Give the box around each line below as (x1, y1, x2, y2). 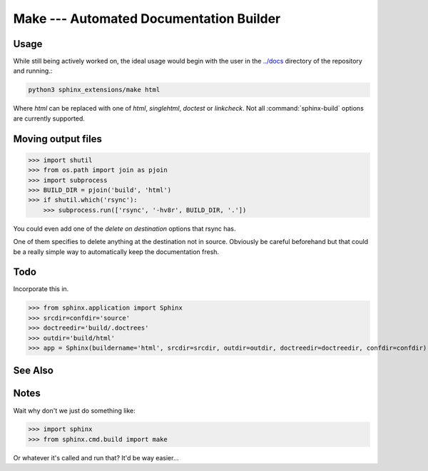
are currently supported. (13, 114, 85, 123)
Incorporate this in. (13, 285, 69, 293)
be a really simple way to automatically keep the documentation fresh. (13, 247, 220, 256)
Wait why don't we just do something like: (13, 406, 136, 415)
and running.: (13, 66, 53, 75)
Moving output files (13, 133, 103, 145)
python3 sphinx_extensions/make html (28, 86, 160, 94)
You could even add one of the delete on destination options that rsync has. (13, 224, 236, 233)
